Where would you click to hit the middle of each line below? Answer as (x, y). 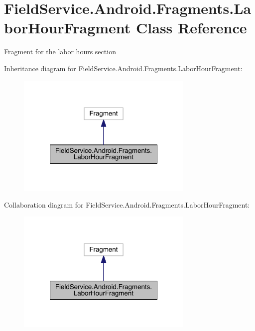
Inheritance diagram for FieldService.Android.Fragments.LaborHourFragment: (123, 68)
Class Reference (191, 28)
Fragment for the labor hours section (60, 52)
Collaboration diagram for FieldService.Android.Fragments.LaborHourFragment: (127, 204)
